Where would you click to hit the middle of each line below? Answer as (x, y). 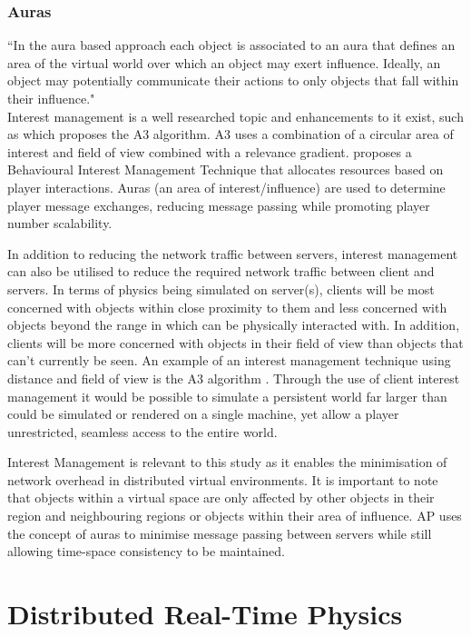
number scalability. (60, 223)
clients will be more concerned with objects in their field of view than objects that (235, 342)
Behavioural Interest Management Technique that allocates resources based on (226, 169)
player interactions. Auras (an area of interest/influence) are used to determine (226, 187)
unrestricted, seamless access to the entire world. (142, 431)
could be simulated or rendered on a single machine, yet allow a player (203, 414)
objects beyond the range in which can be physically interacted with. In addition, (234, 325)
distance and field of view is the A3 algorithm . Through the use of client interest (234, 378)
